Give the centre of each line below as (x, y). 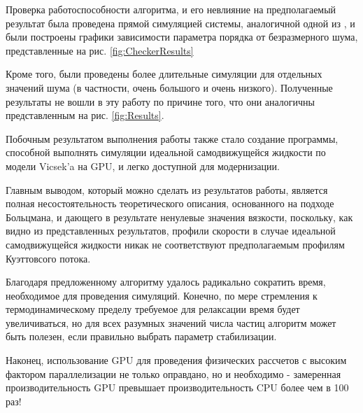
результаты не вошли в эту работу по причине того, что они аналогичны (161, 101)
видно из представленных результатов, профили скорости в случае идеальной (171, 231)
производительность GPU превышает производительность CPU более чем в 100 (177, 387)
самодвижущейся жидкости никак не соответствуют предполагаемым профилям (175, 244)
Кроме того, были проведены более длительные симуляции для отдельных (164, 74)
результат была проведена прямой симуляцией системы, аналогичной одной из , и (180, 23)
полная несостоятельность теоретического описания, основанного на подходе (170, 203)
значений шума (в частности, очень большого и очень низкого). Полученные (169, 87)
